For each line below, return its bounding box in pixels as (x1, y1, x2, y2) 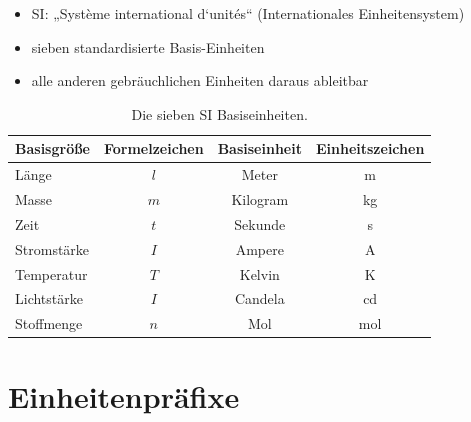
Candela (234, 288, 285, 309)
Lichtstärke (15, 288, 83, 309)
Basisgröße (15, 138, 90, 159)
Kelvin (239, 263, 280, 284)
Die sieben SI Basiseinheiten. (131, 103, 308, 124)
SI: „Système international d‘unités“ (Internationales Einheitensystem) (31, 2, 465, 23)
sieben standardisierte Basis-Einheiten (31, 36, 265, 57)
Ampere (235, 238, 284, 259)
